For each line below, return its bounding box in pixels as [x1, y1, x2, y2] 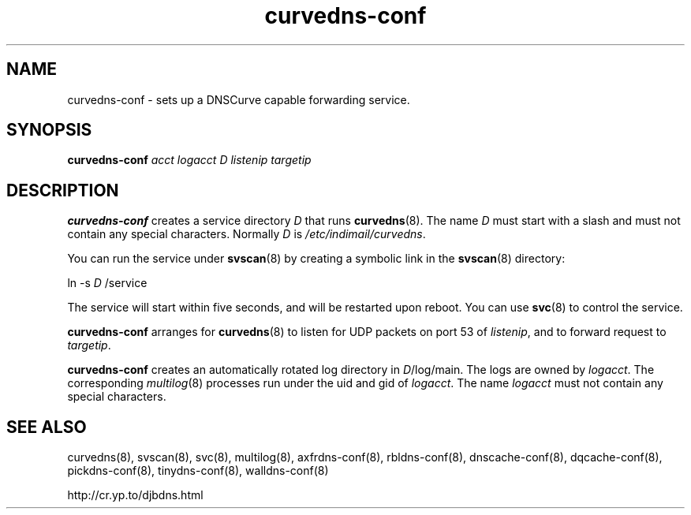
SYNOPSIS [6, 120, 92, 140]
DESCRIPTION [6, 180, 119, 200]
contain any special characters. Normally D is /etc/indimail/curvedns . [67, 227, 426, 241]
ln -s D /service [67, 276, 148, 290]
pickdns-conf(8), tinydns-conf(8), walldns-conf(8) [67, 464, 329, 478]
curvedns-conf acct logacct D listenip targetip [67, 153, 312, 167]
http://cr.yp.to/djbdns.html [67, 488, 204, 502]
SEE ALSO [6, 416, 87, 437]
